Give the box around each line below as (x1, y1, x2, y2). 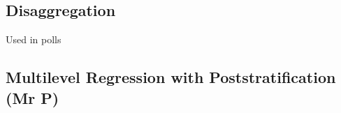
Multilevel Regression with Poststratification (6, 66, 336, 88)
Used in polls (6, 32, 61, 47)
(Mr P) (6, 86, 59, 108)
